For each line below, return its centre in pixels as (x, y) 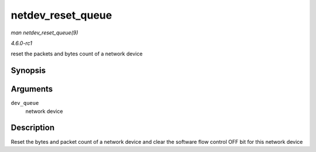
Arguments (32, 89)
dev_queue (25, 103)
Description (33, 128)
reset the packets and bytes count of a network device (77, 54)
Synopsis (28, 71)
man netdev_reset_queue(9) (44, 33)
